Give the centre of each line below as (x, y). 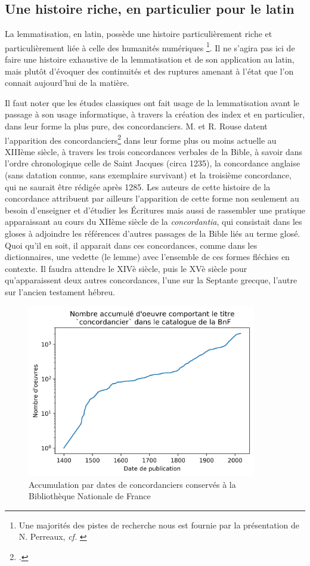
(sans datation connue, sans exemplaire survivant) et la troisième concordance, (148, 175)
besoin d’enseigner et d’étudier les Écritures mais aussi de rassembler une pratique (155, 210)
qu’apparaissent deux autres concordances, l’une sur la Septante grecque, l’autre (151, 280)
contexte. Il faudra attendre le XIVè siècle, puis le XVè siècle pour (126, 268)
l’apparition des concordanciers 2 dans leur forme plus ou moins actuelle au (141, 139)
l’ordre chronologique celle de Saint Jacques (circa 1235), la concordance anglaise (153, 163)
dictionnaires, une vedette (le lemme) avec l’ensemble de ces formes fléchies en (147, 257)
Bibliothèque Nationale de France (90, 496)
